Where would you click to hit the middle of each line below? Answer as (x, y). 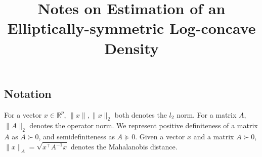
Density (132, 48)
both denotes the (141, 114)
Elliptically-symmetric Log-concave (132, 28)
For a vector (23, 114)
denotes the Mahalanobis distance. (124, 147)
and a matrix (214, 137)
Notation (28, 93)
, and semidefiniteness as (77, 137)
